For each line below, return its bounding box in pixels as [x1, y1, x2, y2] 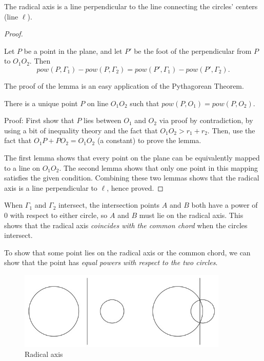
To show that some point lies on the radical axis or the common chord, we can [4, 247, 251, 257]
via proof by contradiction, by [159, 115, 253, 126]
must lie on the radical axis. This [139, 209, 243, 220]
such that [130, 97, 159, 108]
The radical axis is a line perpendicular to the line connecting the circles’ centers [4, 1, 258, 11]
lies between [84, 115, 121, 126]
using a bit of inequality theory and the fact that [4, 125, 158, 135]
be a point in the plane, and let [24, 45, 123, 56]
